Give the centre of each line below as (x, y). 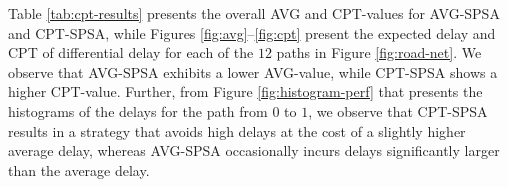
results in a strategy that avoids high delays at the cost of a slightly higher (237, 130)
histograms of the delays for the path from (138, 110)
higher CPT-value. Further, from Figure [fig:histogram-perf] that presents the (245, 91)
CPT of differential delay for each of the (131, 52)
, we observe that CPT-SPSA (398, 110)
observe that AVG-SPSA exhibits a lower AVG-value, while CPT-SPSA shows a (253, 71)
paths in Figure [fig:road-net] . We (379, 52)
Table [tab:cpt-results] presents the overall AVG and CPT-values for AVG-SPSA (254, 13)
